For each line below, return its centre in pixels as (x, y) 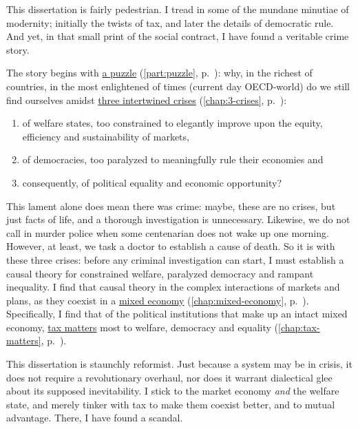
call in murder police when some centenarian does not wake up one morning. (168, 232)
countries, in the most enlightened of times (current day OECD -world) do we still (178, 86)
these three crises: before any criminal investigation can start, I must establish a (175, 259)
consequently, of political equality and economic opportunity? (152, 182)
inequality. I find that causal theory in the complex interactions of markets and (173, 287)
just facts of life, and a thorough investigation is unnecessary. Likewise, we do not (178, 219)
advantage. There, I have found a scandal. (95, 418)
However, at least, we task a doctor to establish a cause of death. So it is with (171, 246)
